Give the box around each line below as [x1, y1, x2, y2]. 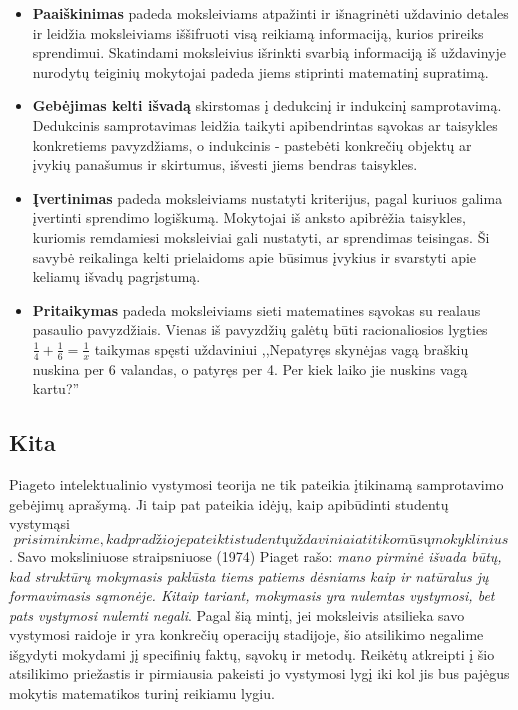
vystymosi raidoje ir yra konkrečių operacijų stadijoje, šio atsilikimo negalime [9, 624, 484, 645]
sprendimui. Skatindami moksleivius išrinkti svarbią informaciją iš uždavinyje [32, 42, 506, 63]
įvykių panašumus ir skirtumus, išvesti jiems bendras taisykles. [32, 154, 418, 175]
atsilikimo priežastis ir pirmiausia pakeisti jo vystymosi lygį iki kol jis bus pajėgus [9, 663, 510, 684]
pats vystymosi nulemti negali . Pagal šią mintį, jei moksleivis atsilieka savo [9, 604, 465, 625]
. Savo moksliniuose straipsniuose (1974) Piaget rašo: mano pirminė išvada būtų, [9, 545, 502, 566]
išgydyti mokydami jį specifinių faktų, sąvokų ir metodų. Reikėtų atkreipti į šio [9, 643, 495, 664]
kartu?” [32, 378, 80, 399]
